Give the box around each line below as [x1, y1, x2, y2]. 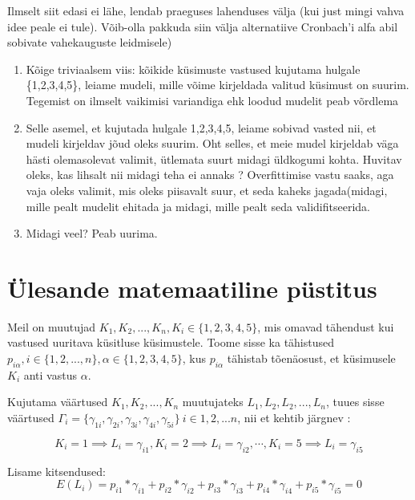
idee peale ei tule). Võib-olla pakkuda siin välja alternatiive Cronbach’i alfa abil [7, 18, 398, 35]
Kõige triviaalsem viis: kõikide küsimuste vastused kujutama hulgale [26, 60, 361, 77]
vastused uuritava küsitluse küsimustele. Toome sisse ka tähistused [7, 334, 335, 351]
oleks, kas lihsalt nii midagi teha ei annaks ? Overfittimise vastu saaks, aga [26, 166, 394, 183]
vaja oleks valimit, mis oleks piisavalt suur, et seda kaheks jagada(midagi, [26, 181, 388, 198]
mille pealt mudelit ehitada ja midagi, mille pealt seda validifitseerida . [26, 197, 370, 214]
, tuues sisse [326, 393, 385, 410]
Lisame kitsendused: [7, 462, 106, 479]
